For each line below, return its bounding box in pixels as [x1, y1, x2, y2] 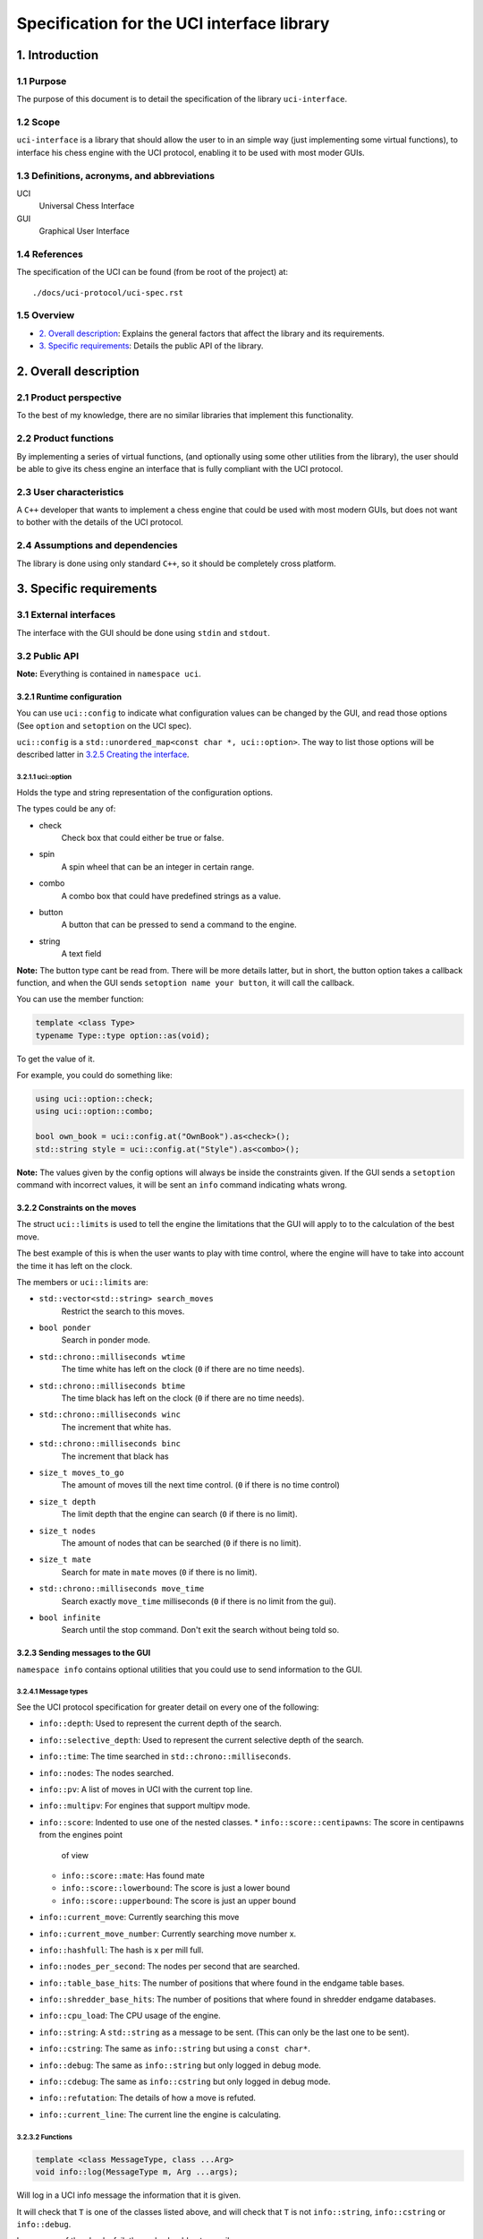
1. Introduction [16, 47, 98, 63]
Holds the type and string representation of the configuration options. [16, 786, 273, 797]
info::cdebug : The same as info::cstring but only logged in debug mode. [38, 2076, 331, 2087]
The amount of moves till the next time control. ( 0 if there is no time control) [61, 1480, 340, 1490]
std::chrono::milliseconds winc [38, 1410, 181, 1420]
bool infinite [38, 1612, 101, 1623]
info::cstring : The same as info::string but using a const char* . [38, 2043, 310, 2055]
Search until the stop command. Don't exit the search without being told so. [61, 1625, 340, 1635]
